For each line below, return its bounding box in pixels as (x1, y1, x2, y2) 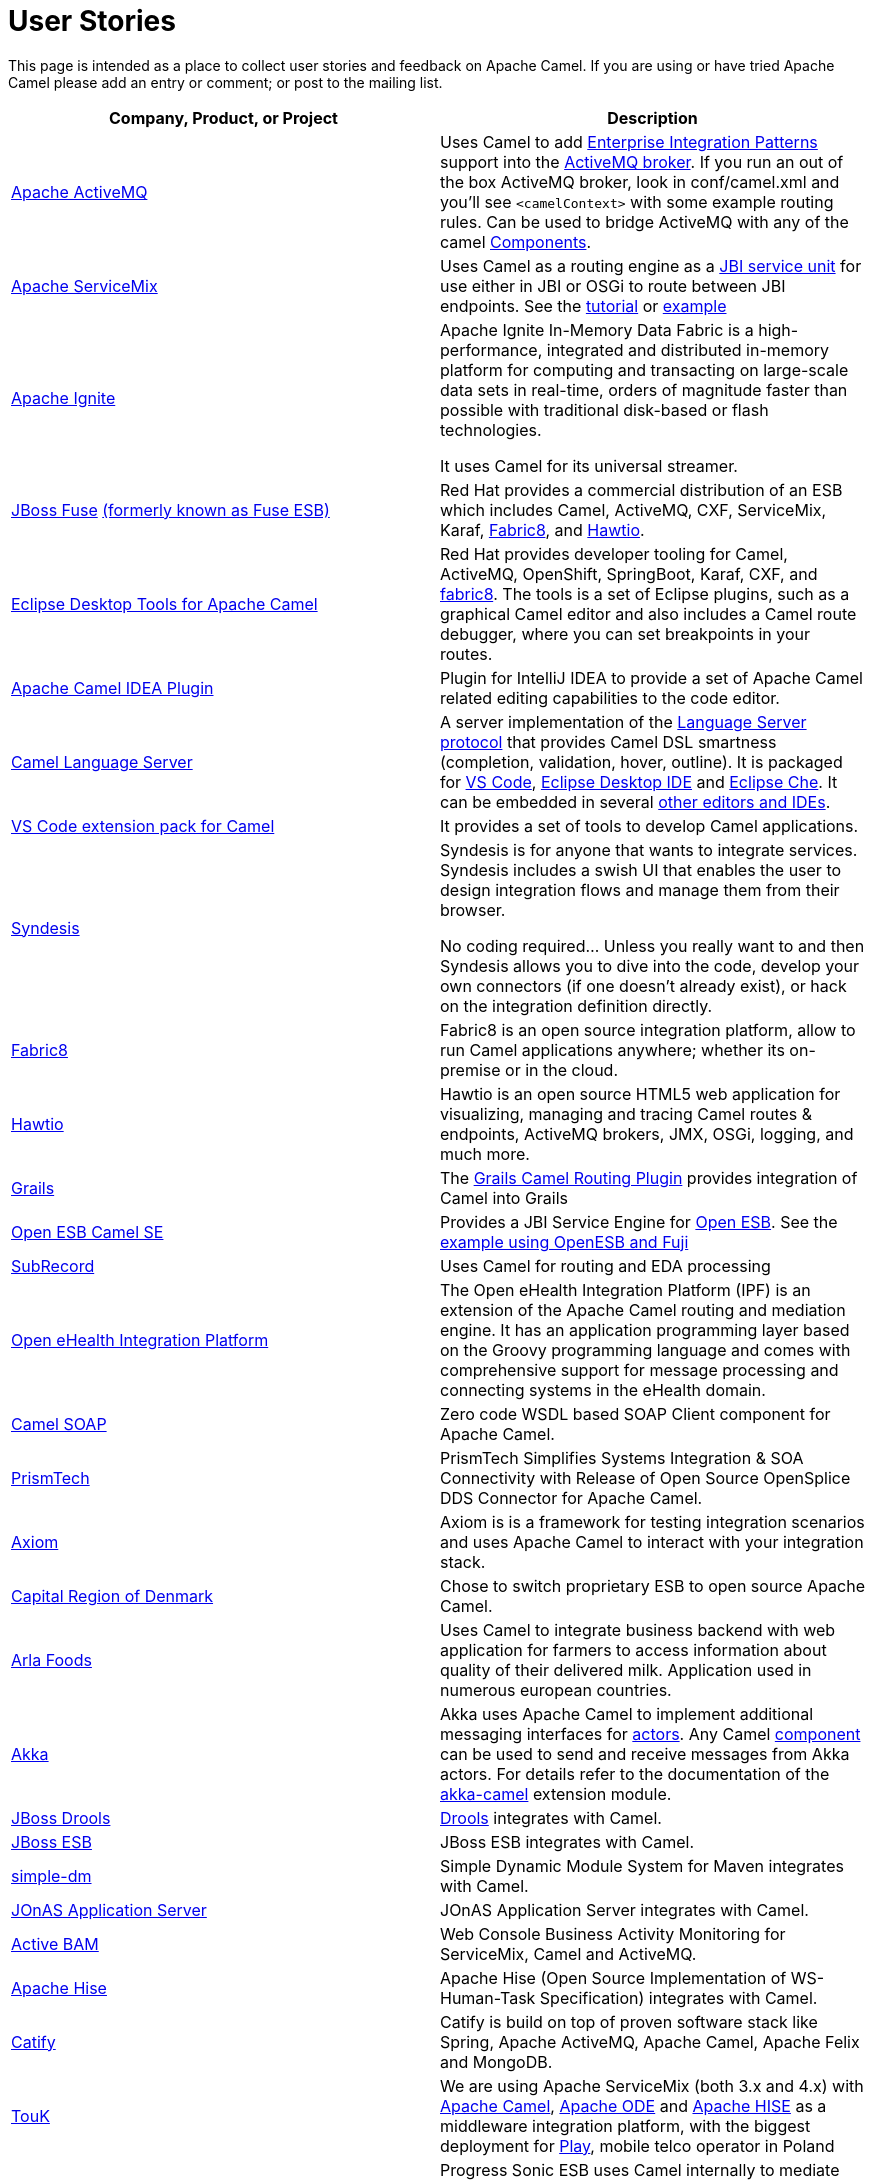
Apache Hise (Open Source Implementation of (440, 1967, 787, 1988)
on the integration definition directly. (440, 995, 713, 1016)
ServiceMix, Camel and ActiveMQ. (440, 1943, 697, 1964)
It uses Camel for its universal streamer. (440, 455, 738, 476)
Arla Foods (11, 1649, 92, 1670)
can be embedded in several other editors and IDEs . (440, 791, 831, 812)
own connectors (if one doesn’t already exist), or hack (440, 975, 847, 996)
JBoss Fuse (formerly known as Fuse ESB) (11, 499, 330, 520)
